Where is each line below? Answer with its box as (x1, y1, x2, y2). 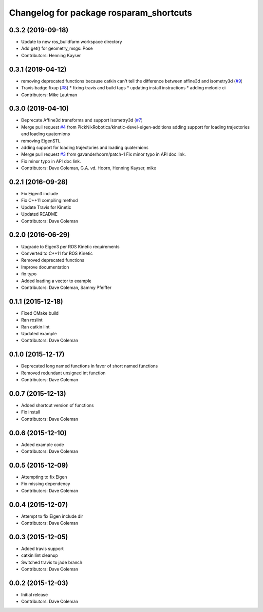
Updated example (21, 330, 57, 336)
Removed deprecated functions (21, 257, 85, 263)
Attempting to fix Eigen (21, 474, 67, 480)
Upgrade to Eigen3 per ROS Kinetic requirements (21, 244, 120, 249)
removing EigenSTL (21, 138, 61, 143)
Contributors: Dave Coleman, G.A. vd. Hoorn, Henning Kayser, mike (21, 165, 157, 171)
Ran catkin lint (21, 324, 50, 329)
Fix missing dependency (21, 481, 71, 487)
